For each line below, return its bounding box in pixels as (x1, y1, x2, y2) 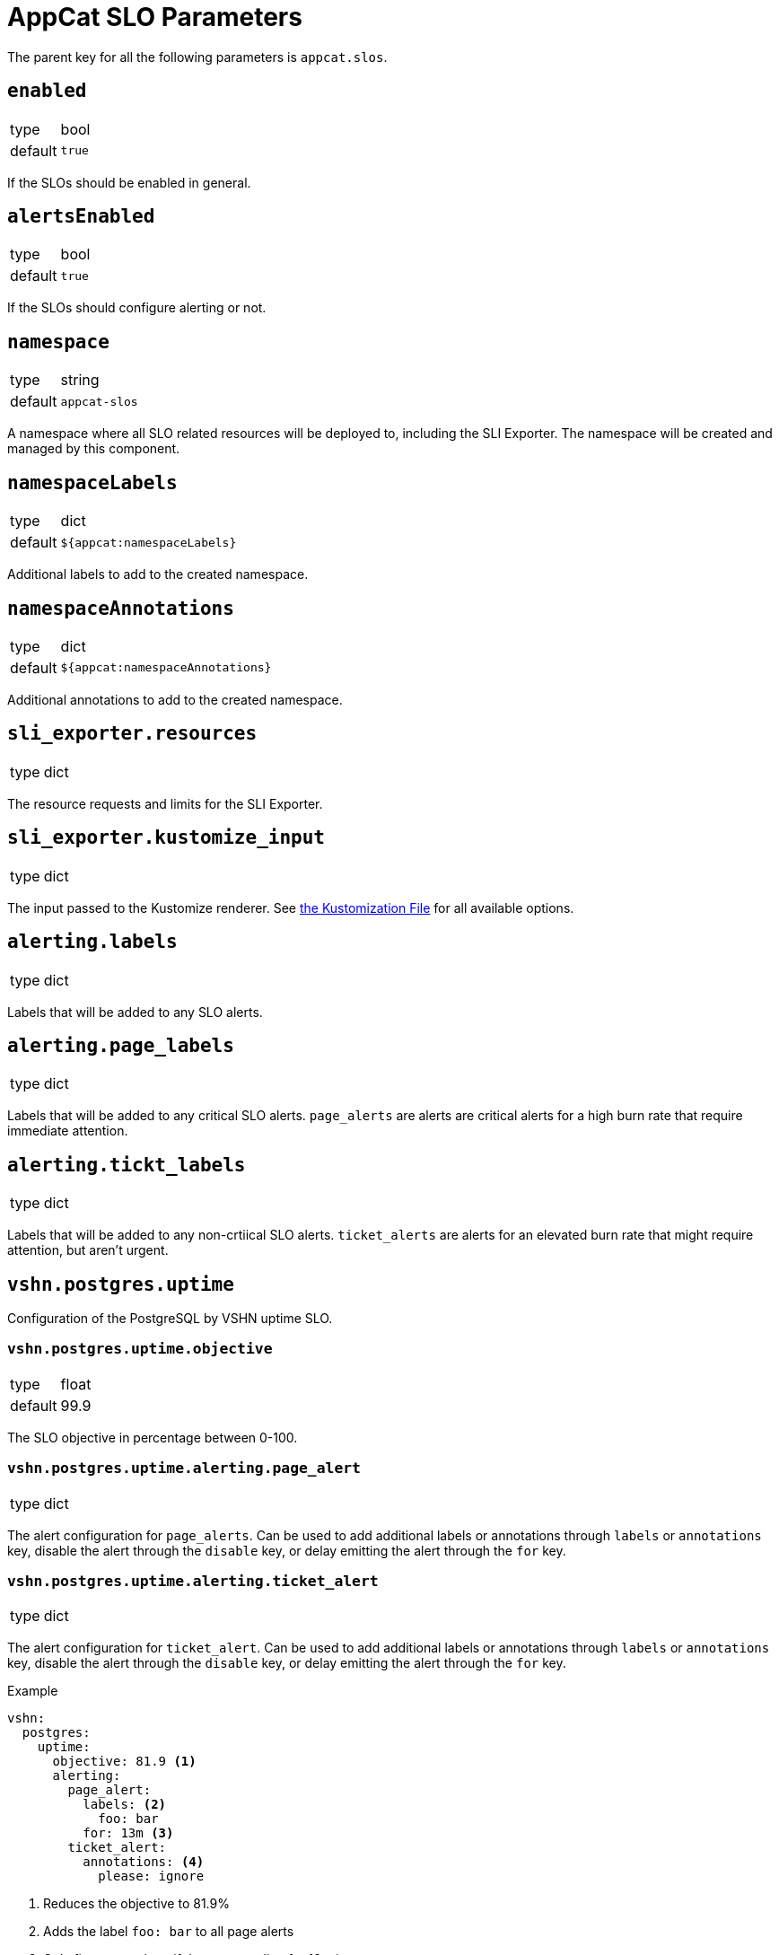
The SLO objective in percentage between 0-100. (7, 1429, 298, 1445)
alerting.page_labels (7, 1034, 234, 1056)
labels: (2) (83, 1797, 167, 1812)
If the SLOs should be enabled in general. (7, 174, 251, 190)
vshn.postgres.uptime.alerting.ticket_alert (7, 1572, 379, 1590)
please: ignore (98, 1869, 205, 1884)
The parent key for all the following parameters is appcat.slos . (7, 48, 388, 65)
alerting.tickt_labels (7, 1153, 246, 1176)
